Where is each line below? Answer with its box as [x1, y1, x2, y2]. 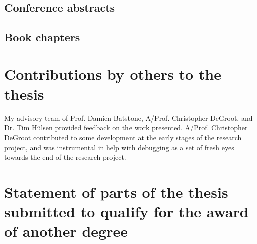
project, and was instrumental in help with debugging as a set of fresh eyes [4, 142, 234, 152]
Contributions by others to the [4, 63, 221, 84]
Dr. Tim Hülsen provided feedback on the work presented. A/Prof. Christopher [4, 122, 248, 133]
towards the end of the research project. [4, 152, 126, 162]
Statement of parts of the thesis [4, 182, 228, 202]
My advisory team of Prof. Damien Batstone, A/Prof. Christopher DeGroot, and [4, 112, 253, 123]
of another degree [4, 221, 128, 241]
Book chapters [4, 29, 80, 45]
